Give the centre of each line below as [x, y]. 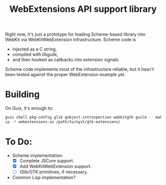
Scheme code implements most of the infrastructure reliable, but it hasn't [80, 69]
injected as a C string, [34, 49]
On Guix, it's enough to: [29, 108]
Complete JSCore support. [47, 161]
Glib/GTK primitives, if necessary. [54, 172]
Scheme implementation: [38, 155]
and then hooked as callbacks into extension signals [65, 60]
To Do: [19, 142]
